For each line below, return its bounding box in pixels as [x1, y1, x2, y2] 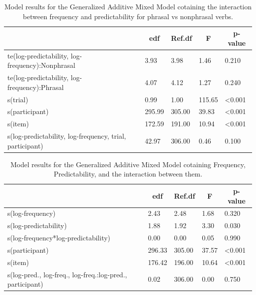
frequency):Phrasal [7, 82, 64, 92]
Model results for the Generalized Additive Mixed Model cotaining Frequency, [10, 159, 246, 169]
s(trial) [7, 94, 29, 104]
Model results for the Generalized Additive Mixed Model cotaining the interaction [4, 1, 252, 11]
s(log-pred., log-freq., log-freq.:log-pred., [7, 269, 127, 279]
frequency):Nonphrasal [7, 60, 75, 70]
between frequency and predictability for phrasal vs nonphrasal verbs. [23, 11, 233, 21]
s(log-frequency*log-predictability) [7, 233, 111, 243]
